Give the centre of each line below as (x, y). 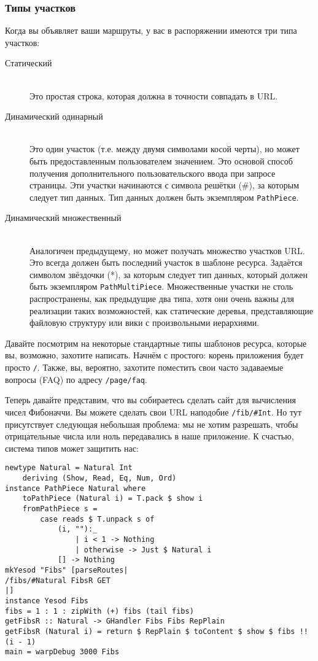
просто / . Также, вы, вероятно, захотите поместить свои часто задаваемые (144, 367)
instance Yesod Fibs (47, 601)
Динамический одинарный (54, 116)
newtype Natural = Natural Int (69, 468)
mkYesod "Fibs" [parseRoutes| (67, 570)
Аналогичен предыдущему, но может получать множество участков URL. (167, 250)
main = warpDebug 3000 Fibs (62, 652)
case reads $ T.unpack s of (97, 519)
